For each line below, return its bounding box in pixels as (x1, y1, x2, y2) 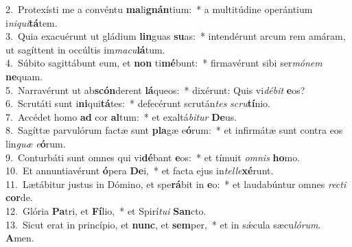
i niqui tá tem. (5, 15, 58, 30)
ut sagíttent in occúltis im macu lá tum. (5, 42, 165, 56)
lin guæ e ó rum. (5, 136, 66, 150)
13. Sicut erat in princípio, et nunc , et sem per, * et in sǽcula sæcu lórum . (5, 217, 321, 231)
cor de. (5, 190, 33, 204)
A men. (5, 231, 34, 245)
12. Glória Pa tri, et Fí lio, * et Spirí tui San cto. (5, 203, 207, 217)
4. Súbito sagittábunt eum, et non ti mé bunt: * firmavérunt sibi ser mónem (5, 56, 322, 70)
